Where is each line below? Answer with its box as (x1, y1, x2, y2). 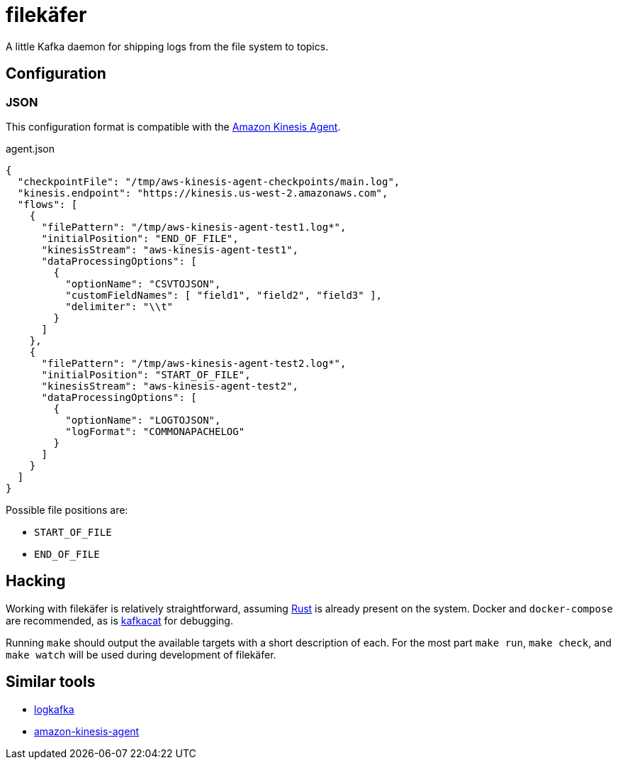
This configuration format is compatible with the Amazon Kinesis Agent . (6, 120, 341, 133)
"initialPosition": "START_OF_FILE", (41, 368, 251, 380)
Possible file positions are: (6, 503, 128, 516)
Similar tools (6, 673, 96, 691)
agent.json (6, 142, 55, 155)
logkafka (34, 703, 74, 715)
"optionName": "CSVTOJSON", (65, 277, 221, 290)
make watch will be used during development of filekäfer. (6, 648, 276, 661)
